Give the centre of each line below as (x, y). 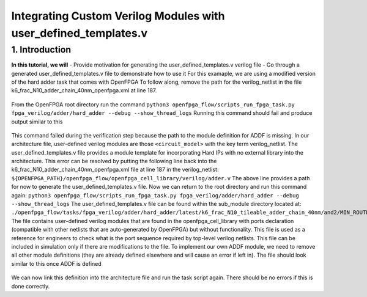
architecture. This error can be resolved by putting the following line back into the (114, 161)
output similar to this (37, 122)
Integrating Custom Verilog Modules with (118, 16)
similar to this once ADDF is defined (57, 263)
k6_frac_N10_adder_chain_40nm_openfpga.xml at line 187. (84, 90)
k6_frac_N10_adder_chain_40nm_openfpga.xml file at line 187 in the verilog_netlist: (115, 170)
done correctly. (31, 286)
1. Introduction (41, 50)
